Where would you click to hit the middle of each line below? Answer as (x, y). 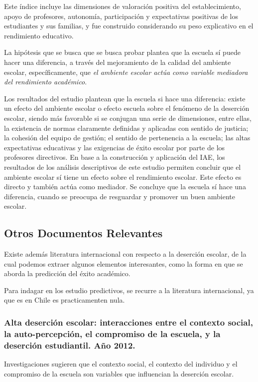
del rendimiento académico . (46, 82)
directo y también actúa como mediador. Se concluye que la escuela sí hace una (125, 187)
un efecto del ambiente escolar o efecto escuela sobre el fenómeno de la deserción (127, 108)
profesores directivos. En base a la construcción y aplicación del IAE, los (115, 157)
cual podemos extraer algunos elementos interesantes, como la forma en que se (124, 263)
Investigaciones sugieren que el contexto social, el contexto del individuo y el (121, 364)
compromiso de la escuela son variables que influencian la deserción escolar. (119, 373)
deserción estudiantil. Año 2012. (70, 345)
